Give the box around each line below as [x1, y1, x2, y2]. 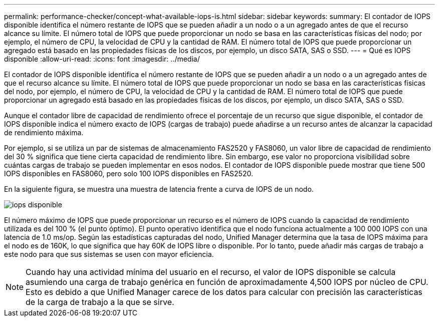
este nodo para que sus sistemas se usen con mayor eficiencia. [4, 250, 214, 258]
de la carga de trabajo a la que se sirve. [26, 297, 174, 307]
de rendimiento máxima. [4, 128, 84, 137]
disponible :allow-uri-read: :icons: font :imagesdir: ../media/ [4, 55, 200, 63]
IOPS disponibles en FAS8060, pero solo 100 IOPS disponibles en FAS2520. [4, 169, 253, 178]
